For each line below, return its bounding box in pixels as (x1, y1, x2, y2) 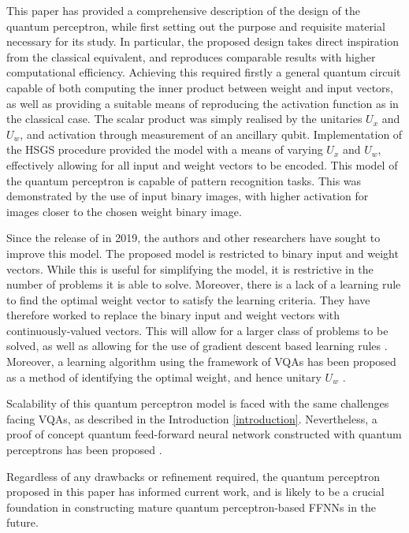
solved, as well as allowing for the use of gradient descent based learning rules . (6, 337, 388, 354)
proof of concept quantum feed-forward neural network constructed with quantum (6, 426, 402, 442)
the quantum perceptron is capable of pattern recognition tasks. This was (6, 172, 362, 188)
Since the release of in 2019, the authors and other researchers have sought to (6, 229, 381, 246)
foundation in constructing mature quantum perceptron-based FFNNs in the (6, 498, 377, 515)
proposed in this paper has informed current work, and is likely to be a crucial (6, 483, 385, 500)
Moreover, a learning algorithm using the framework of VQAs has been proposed (6, 353, 396, 370)
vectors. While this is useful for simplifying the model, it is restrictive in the (6, 260, 374, 277)
